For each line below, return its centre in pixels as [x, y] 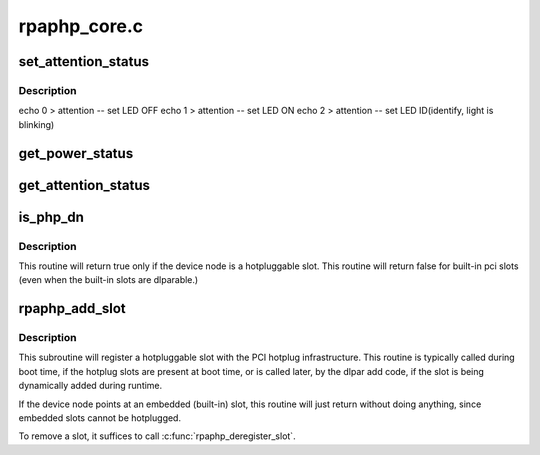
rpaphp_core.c [81, 26]
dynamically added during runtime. [90, 386]
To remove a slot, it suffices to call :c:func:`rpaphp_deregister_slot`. [157, 436]
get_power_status [76, 153]
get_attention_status [84, 185]
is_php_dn [51, 216]
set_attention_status [84, 61]
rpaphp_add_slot [72, 308]
